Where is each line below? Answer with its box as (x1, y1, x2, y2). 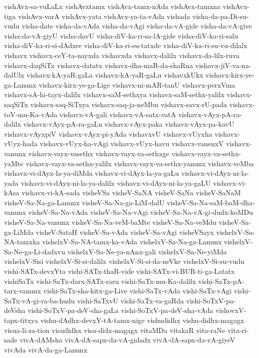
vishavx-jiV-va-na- (195, 60, 251, 70)
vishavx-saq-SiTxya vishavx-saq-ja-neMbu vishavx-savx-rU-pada (30, 99, 227, 109)
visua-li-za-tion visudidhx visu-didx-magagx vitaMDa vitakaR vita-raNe (4, 324, 225, 335)
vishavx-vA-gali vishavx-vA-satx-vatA (59, 109, 176, 119)
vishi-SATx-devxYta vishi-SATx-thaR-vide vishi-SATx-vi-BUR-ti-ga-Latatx (4, 266, 235, 276)
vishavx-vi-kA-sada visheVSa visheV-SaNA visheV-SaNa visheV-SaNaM (22, 187, 241, 198)
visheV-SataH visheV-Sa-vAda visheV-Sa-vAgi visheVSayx (36, 226, 214, 237)
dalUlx (4, 70, 25, 80)
